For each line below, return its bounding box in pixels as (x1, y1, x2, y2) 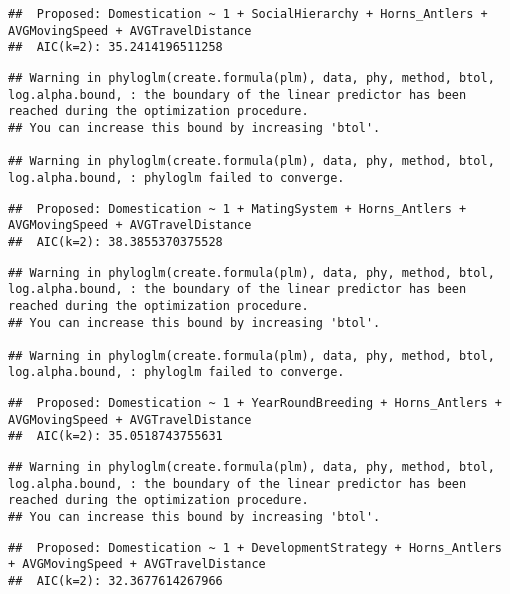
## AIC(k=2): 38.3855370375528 (8, 234, 223, 249)
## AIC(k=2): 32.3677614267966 (8, 574, 223, 589)
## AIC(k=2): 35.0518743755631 (8, 429, 223, 444)
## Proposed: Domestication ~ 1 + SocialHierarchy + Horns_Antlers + (8, 7, 488, 21)
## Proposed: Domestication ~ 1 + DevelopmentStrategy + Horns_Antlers (8, 540, 502, 555)
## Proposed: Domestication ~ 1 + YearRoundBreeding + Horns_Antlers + (8, 396, 502, 411)
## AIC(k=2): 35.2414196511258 (8, 40, 223, 55)
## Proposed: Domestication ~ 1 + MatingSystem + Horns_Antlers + (8, 201, 467, 216)
